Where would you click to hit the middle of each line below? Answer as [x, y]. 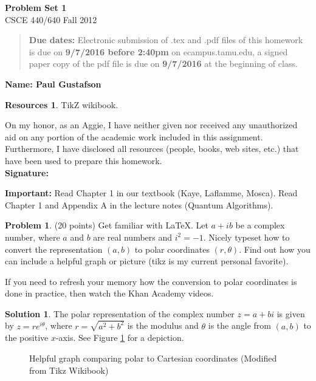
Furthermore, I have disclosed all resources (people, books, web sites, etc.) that [152, 149]
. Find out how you [275, 249]
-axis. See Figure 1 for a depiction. [120, 338]
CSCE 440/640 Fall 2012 [51, 19]
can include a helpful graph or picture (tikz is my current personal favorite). [147, 261]
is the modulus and [163, 325]
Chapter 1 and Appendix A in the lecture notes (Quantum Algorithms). [139, 204]
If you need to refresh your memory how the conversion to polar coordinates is [151, 281]
